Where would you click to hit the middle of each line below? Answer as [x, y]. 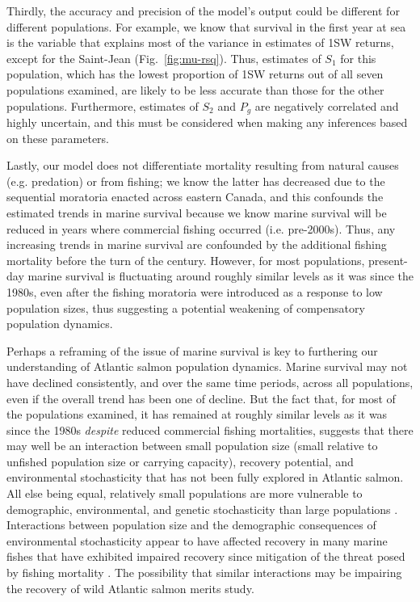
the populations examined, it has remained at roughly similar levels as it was [197, 414]
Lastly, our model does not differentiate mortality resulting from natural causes [203, 165]
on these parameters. [58, 138]
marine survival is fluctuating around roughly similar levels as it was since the [220, 276]
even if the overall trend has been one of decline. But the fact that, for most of [201, 398]
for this [358, 58]
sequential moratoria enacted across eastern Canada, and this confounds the [195, 197]
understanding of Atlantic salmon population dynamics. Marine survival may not [207, 366]
